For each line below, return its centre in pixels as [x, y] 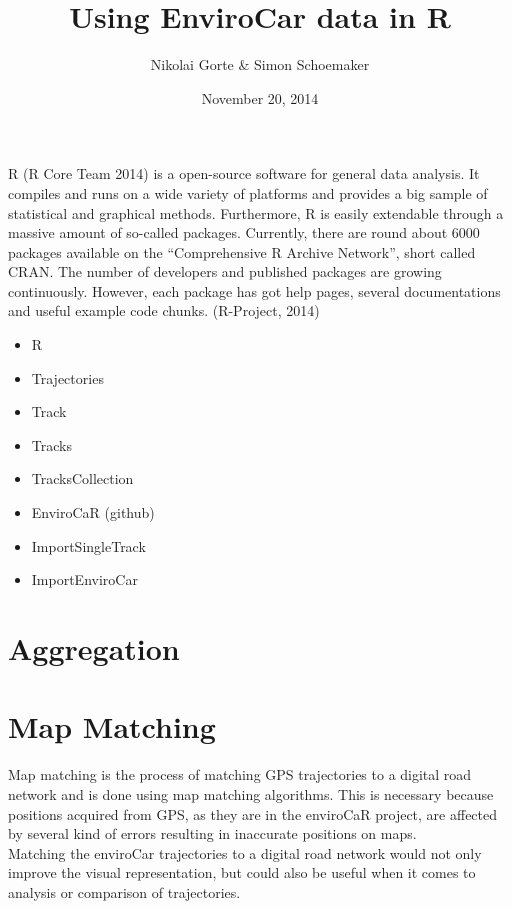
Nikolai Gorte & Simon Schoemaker [260, 64]
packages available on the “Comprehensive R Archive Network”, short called [242, 251]
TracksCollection [82, 478]
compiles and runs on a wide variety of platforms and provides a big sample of [248, 192]
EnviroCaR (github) [93, 512]
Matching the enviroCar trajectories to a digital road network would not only [245, 852]
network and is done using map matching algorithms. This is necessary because [251, 793]
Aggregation [94, 648]
